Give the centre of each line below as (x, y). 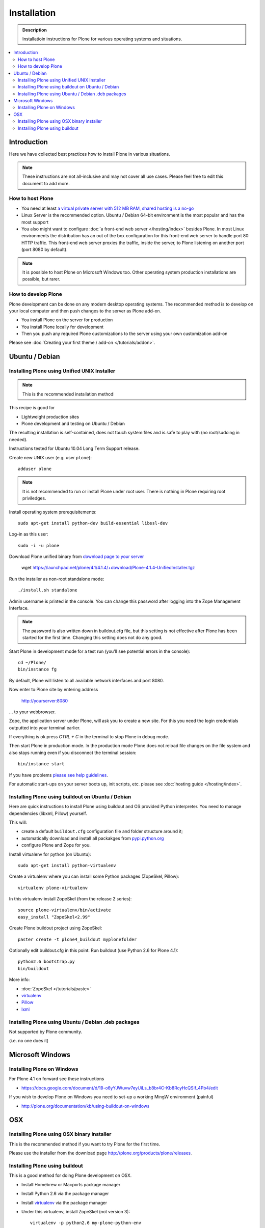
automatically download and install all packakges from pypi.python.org (93, 838)
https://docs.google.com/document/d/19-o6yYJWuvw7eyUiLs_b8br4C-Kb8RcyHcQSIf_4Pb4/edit (120, 1088)
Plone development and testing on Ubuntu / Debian (73, 423)
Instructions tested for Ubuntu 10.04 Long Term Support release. (74, 448)
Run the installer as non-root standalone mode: (57, 579)
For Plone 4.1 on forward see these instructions (56, 1079)
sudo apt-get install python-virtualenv (67, 865)
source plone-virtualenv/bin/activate (65, 910)
